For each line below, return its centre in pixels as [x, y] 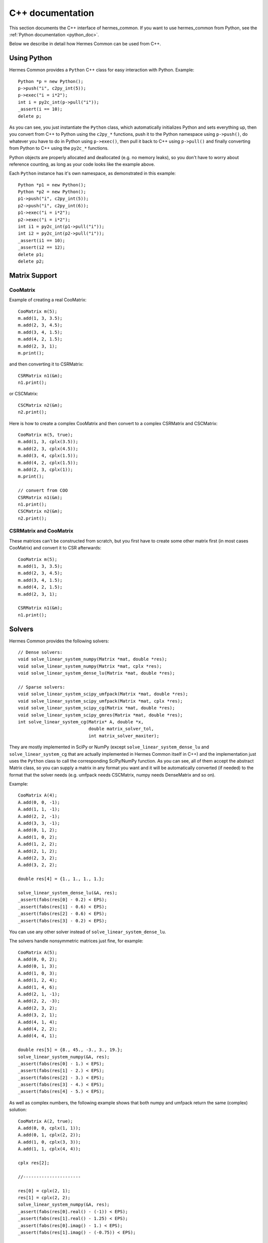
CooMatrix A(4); [38, 795]
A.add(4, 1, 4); [38, 1022]
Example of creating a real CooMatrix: [48, 300]
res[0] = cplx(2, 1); [44, 1191]
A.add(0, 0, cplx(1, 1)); [50, 1128]
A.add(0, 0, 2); [38, 959]
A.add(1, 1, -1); [39, 809]
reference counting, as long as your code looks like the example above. [82, 164]
